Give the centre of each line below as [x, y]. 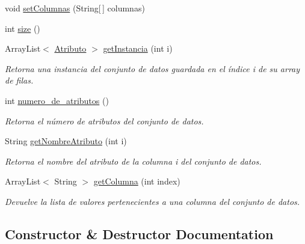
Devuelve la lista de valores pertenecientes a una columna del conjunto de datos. [152, 201]
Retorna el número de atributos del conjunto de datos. [104, 120]
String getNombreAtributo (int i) [66, 141]
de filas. [19, 80]
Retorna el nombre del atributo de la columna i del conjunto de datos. [133, 161]
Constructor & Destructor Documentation [139, 233]
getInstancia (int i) [138, 48]
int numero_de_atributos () [57, 100]
